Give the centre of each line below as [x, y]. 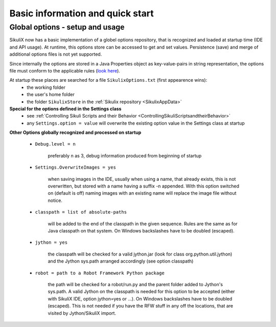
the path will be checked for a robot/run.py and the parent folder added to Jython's [135, 284]
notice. [55, 200]
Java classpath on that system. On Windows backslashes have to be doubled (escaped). [141, 230]
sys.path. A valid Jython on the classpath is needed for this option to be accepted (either [141, 292]
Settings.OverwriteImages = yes [75, 168]
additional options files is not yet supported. [56, 54]
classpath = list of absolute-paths [81, 212]
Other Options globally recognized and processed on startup [75, 132]
